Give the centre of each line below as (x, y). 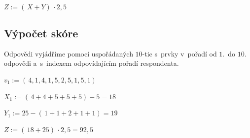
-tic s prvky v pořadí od (179, 53)
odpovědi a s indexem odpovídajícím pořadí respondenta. (91, 63)
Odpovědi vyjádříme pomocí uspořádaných (69, 53)
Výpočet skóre (41, 33)
